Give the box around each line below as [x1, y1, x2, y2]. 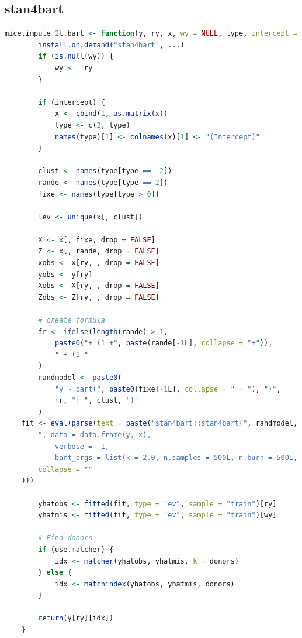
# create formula [38, 316, 105, 325]
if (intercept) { [38, 98, 105, 107]
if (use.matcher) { [38, 545, 114, 554]
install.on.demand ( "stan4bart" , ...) [38, 40, 185, 49]
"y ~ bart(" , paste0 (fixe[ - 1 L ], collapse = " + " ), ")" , [54, 385, 281, 393]
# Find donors [38, 534, 93, 543]
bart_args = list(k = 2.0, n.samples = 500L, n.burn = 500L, [54, 454, 298, 462]
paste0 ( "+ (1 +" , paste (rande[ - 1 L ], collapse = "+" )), [54, 339, 273, 348]
